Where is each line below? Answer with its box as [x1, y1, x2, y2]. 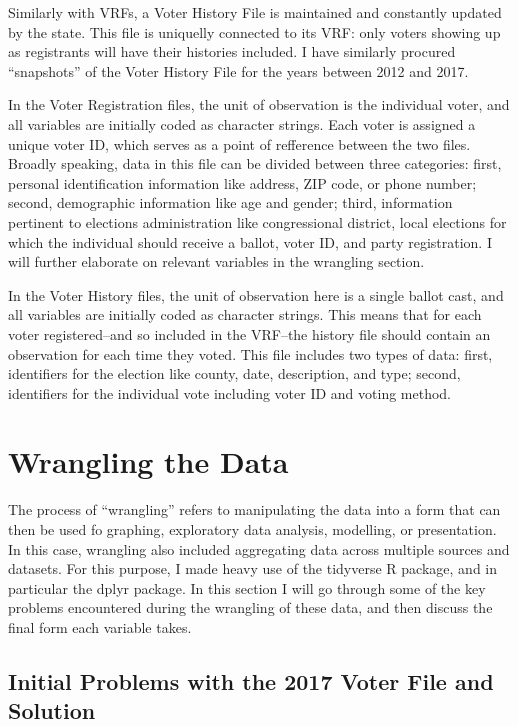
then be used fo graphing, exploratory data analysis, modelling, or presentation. [8, 519, 497, 539]
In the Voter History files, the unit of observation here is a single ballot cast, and [8, 284, 504, 305]
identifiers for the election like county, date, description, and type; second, [8, 363, 461, 384]
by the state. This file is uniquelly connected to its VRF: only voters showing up [8, 21, 501, 42]
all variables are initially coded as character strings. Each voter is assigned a [8, 113, 476, 134]
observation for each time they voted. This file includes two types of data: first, [8, 343, 493, 364]
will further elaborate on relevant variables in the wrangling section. [8, 251, 425, 272]
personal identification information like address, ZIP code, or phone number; [8, 172, 477, 193]
